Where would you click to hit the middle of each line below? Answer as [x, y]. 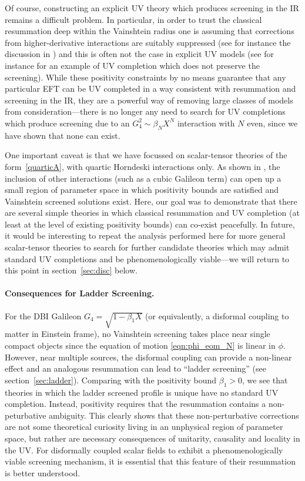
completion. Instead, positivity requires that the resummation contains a [135, 404]
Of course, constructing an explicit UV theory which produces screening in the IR [152, 8]
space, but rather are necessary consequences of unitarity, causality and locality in [152, 438]
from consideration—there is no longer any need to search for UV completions [145, 111]
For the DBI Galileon [43, 315]
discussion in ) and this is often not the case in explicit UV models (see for [139, 54]
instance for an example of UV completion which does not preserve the [132, 65]
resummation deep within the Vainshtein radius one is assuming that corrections [150, 31]
